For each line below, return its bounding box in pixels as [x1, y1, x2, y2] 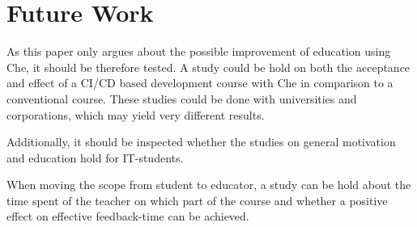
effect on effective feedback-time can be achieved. [6, 208, 249, 225]
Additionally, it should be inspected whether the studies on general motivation [6, 133, 396, 150]
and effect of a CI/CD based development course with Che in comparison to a [6, 74, 394, 91]
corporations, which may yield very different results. [6, 106, 265, 123]
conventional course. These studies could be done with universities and [6, 90, 357, 107]
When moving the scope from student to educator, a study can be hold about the [6, 176, 411, 193]
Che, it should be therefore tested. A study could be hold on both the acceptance [6, 58, 411, 75]
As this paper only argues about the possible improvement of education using [6, 43, 391, 60]
